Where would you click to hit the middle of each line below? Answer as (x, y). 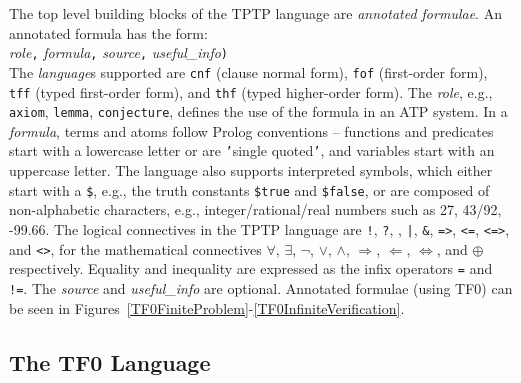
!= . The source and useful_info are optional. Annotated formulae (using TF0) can (261, 287)
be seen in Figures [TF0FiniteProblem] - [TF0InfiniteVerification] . (207, 307)
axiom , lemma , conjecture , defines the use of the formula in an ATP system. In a (258, 111)
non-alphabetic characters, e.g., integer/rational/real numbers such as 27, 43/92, (255, 209)
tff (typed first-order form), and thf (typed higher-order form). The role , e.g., (251, 91)
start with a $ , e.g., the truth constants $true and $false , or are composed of (249, 189)
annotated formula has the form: (108, 32)
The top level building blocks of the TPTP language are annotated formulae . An (255, 13)
